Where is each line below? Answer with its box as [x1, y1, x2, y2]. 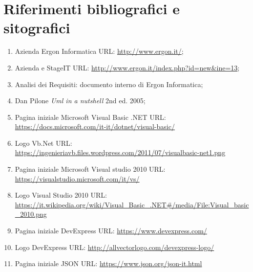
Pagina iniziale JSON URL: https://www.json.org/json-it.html [15, 258, 202, 269]
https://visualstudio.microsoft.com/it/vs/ [15, 173, 140, 183]
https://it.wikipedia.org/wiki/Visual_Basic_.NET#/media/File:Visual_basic [15, 199, 249, 209]
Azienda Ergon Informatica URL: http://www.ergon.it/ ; [15, 46, 184, 56]
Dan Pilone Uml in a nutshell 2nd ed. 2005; [15, 95, 146, 106]
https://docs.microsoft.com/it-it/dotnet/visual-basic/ [15, 121, 175, 132]
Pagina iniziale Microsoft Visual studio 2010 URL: [15, 164, 166, 174]
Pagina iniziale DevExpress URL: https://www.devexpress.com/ [15, 226, 207, 236]
